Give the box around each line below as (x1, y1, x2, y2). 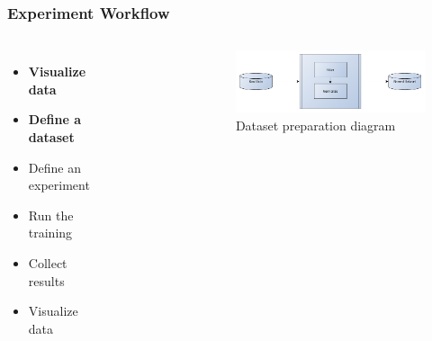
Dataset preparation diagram (235, 115, 396, 134)
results (28, 271, 65, 290)
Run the (28, 205, 74, 224)
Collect (28, 253, 67, 272)
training (28, 223, 73, 242)
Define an (28, 157, 81, 176)
